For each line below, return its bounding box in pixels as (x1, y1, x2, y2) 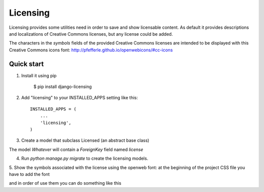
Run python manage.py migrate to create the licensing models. (21, 155, 149, 161)
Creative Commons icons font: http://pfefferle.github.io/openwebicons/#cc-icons (9, 47, 173, 53)
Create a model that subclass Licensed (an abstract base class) (21, 137, 150, 144)
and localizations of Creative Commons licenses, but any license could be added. (9, 31, 173, 37)
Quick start (9, 60, 44, 68)
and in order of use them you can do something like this (9, 180, 122, 186)
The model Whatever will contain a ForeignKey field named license (9, 147, 144, 152)
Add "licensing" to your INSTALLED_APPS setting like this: (21, 95, 138, 101)
